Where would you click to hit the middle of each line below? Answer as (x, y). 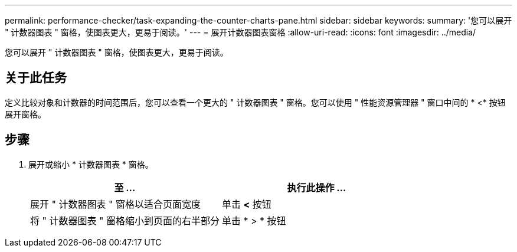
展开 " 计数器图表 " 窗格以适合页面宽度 (115, 204)
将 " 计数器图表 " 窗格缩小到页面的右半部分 (125, 220)
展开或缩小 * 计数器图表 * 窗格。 (91, 164)
